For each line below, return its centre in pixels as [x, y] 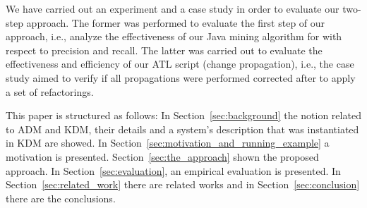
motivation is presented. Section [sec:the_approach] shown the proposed [162, 156]
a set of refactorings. [50, 91]
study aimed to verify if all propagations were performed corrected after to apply [181, 77]
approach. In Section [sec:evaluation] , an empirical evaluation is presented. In [173, 170]
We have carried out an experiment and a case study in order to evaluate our [173, 8]
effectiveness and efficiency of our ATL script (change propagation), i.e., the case [180, 64]
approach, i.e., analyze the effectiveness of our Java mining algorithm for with [174, 36]
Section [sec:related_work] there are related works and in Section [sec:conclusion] [183, 184]
